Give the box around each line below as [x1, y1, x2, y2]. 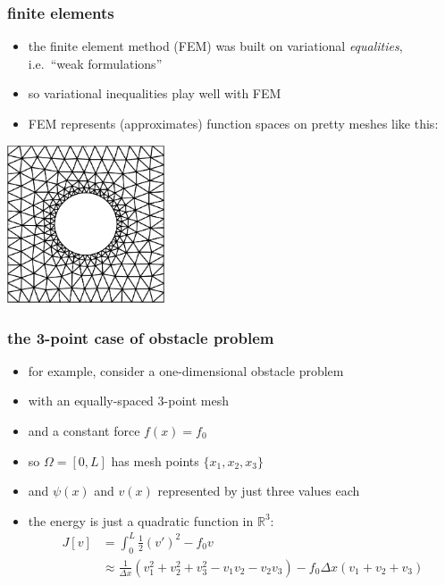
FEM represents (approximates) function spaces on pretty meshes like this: [28, 114, 439, 132]
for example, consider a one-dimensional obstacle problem [28, 361, 344, 380]
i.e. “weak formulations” [28, 54, 163, 72]
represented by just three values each [157, 481, 360, 500]
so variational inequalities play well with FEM [28, 84, 281, 103]
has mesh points [111, 451, 199, 470]
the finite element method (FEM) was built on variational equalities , [28, 37, 403, 55]
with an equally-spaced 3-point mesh [28, 391, 229, 410]
